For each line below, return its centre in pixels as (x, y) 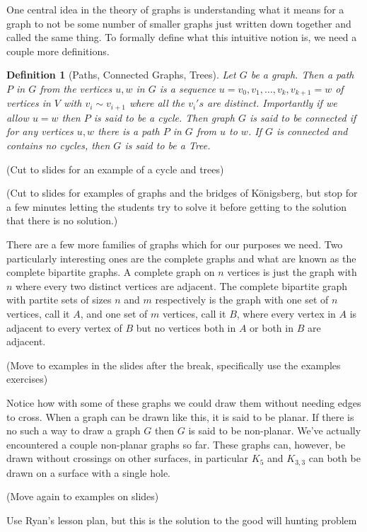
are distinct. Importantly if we (272, 103)
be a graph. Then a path (302, 75)
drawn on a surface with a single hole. (89, 472)
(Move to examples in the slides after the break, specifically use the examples (174, 365)
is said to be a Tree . (168, 145)
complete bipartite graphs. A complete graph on (111, 272)
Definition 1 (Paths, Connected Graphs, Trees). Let (121, 75)
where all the (157, 103)
